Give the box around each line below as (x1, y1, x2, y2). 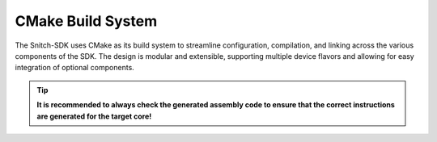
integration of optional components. (15, 63, 135, 73)
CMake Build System (15, 12, 158, 30)
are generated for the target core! (36, 111, 152, 121)
